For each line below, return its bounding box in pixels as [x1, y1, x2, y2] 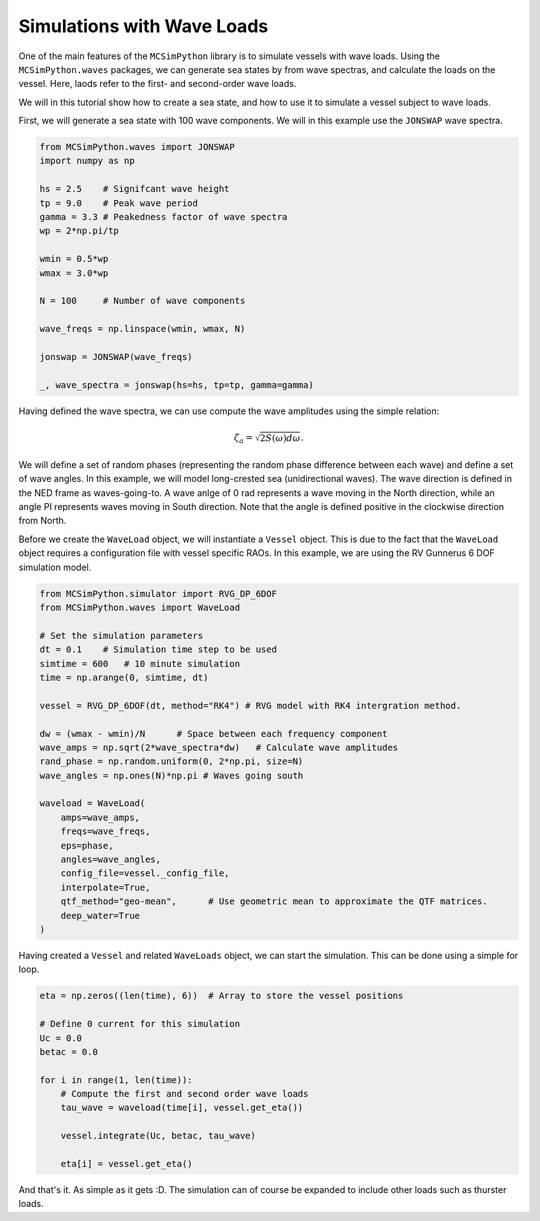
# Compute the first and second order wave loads [60, 1088, 309, 1100]
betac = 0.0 [39, 1046, 99, 1057]
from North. [18, 515, 67, 527]
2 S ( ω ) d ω [259, 432, 301, 444]
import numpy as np [39, 155, 135, 167]
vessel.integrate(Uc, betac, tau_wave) [60, 1130, 257, 1142]
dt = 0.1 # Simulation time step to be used [39, 644, 277, 655]
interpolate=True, [60, 881, 151, 893]
